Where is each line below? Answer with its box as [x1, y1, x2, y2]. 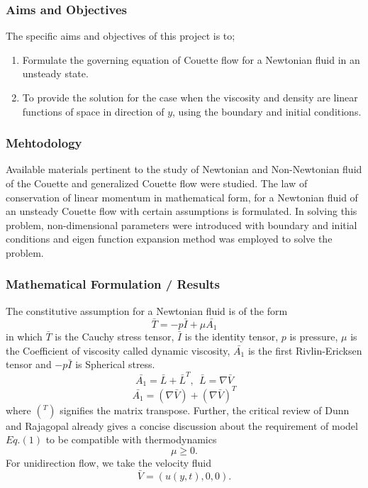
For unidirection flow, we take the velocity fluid [6, 455, 212, 470]
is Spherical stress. [75, 357, 155, 372]
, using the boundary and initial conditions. [172, 104, 362, 118]
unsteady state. [22, 66, 89, 81]
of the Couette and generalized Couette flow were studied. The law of [6, 176, 308, 190]
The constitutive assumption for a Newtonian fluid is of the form [6, 303, 288, 318]
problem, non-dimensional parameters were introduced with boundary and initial [6, 217, 357, 232]
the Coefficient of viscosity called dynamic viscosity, [6, 343, 230, 357]
